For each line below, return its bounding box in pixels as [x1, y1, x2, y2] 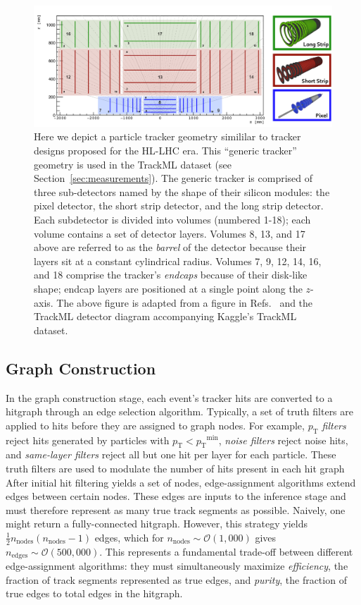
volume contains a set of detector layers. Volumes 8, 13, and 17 [34, 226, 305, 240]
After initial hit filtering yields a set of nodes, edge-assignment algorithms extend [6, 475, 356, 489]
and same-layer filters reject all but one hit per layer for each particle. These [6, 447, 336, 462]
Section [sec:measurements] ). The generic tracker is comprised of [34, 171, 313, 185]
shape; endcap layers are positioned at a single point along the [34, 281, 303, 295]
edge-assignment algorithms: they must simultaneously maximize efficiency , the [6, 558, 348, 573]
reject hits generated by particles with [6, 432, 170, 447]
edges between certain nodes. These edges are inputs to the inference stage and [6, 489, 346, 503]
